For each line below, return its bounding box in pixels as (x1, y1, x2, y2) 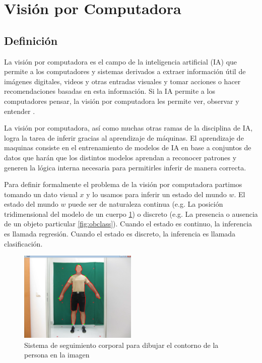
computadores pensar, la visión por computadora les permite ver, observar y (4, 95, 239, 106)
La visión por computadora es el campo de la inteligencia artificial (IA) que (4, 56, 237, 67)
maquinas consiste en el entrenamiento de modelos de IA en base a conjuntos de (4, 142, 251, 153)
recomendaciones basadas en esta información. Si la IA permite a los (4, 86, 215, 96)
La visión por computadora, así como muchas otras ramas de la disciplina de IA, (4, 123, 253, 133)
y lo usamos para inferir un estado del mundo (86, 189, 227, 199)
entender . (4, 105, 35, 116)
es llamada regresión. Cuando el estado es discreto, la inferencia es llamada (4, 228, 236, 239)
